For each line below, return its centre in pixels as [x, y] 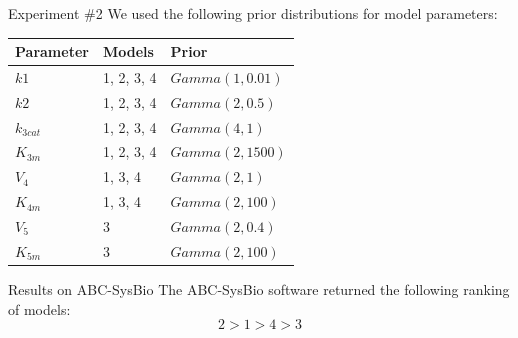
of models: [39, 308]
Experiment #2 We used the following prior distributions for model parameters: [253, 13]
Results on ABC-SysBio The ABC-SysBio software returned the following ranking [259, 288]
